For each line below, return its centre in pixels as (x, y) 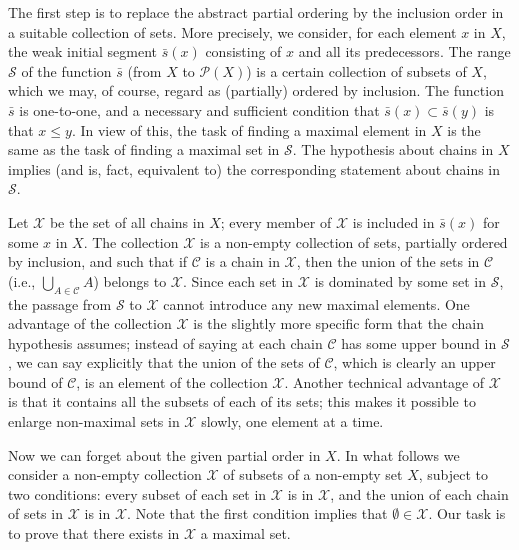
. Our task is (467, 513)
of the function (66, 70)
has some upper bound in (419, 342)
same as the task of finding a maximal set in (144, 149)
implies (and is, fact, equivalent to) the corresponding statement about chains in (254, 168)
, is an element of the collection (172, 381)
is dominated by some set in (400, 280)
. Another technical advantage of (384, 381)
